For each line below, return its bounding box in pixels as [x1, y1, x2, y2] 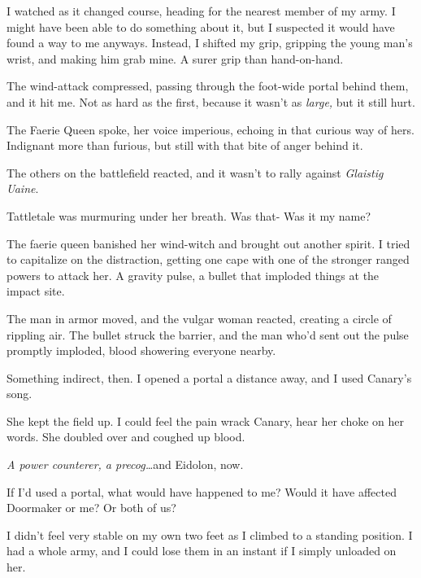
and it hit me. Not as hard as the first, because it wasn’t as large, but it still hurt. [7, 93, 415, 110]
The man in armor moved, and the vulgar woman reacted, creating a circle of [7, 309, 392, 326]
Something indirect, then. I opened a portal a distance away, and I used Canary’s [7, 369, 412, 386]
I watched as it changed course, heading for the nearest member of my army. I [7, 2, 396, 19]
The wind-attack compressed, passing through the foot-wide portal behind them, [7, 77, 409, 94]
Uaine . [7, 180, 39, 197]
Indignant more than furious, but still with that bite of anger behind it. [7, 137, 363, 154]
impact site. [7, 282, 65, 300]
